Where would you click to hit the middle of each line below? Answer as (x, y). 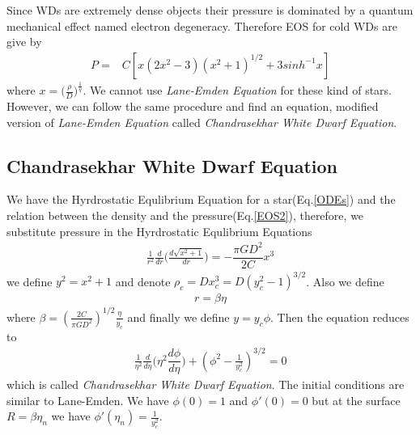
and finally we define (178, 317)
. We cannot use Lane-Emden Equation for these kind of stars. (237, 90)
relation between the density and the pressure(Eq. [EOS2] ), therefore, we (185, 215)
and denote (143, 281)
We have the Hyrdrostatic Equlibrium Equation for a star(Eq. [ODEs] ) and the (201, 199)
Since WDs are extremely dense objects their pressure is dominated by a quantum (210, 10)
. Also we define (345, 281)
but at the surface (356, 400)
